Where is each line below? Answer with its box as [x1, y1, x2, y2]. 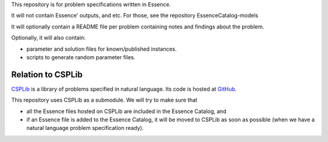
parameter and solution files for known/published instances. [26, 45, 177, 53]
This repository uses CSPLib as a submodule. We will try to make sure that [11, 97, 197, 104]
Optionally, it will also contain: [11, 34, 86, 42]
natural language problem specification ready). [26, 124, 144, 132]
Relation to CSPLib [11, 69, 83, 80]
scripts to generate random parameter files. [26, 53, 136, 60]
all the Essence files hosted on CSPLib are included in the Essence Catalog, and [26, 108, 227, 115]
